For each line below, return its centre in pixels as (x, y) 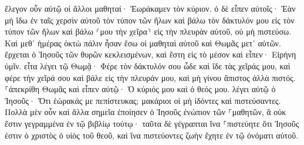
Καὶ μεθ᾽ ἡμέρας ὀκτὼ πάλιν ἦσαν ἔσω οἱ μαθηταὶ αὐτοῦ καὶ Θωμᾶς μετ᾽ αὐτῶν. (143, 43)
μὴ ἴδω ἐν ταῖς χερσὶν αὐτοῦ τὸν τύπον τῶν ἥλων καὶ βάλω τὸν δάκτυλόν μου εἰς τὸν (150, 20)
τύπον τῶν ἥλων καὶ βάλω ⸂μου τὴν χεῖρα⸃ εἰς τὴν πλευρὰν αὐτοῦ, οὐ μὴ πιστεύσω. (148, 31)
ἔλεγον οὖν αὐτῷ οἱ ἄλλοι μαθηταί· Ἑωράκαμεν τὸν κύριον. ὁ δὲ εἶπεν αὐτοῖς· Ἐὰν (150, 8)
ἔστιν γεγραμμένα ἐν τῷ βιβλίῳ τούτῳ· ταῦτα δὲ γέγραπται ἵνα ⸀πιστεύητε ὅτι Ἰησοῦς (152, 123)
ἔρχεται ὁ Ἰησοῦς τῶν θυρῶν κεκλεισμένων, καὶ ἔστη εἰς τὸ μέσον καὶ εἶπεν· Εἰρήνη (151, 54)
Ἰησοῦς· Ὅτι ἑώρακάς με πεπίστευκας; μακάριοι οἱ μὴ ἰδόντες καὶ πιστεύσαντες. (143, 100)
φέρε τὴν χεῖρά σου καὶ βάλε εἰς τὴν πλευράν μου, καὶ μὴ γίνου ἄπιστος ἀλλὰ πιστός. (150, 77)
